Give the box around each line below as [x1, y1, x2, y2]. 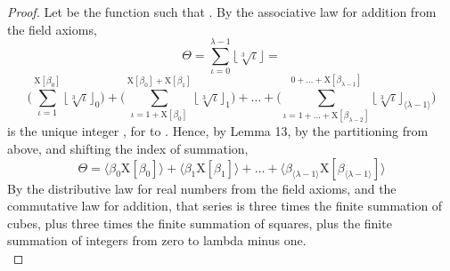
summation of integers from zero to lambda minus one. [7, 231, 307, 250]
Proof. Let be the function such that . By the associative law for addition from [7, 3, 437, 20]
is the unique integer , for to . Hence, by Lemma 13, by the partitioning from [7, 122, 429, 140]
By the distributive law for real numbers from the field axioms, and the [7, 179, 397, 197]
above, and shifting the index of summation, [7, 139, 249, 158]
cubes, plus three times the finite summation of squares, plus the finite [7, 213, 392, 232]
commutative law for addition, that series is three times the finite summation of [7, 196, 443, 215]
